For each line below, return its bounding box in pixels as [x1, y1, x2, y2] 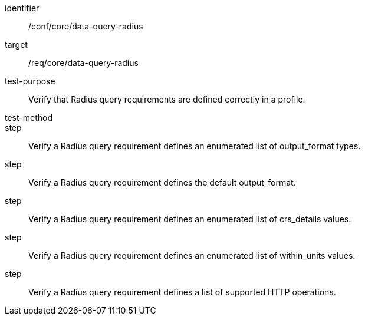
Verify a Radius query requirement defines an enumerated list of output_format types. [28, 141, 361, 151]
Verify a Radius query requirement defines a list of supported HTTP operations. [28, 287, 336, 297]
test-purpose [5, 76, 55, 86]
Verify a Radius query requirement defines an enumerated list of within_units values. [28, 250, 356, 260]
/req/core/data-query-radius [28, 58, 139, 68]
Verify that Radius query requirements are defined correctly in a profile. [28, 94, 305, 104]
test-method [5, 113, 52, 123]
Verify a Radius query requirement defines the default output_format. [28, 177, 296, 187]
